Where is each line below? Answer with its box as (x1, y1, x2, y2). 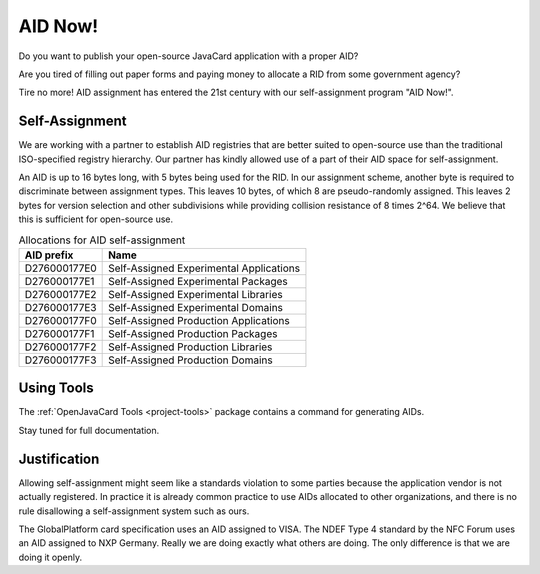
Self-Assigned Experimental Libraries (108, 287, 284, 301)
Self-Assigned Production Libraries (108, 340, 273, 354)
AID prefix (24, 248, 74, 262)
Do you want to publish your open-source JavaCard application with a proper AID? (18, 50, 359, 62)
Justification (18, 450, 100, 467)
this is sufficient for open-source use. (18, 213, 174, 225)
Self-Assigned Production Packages (108, 326, 278, 340)
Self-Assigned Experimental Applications (108, 261, 300, 275)
